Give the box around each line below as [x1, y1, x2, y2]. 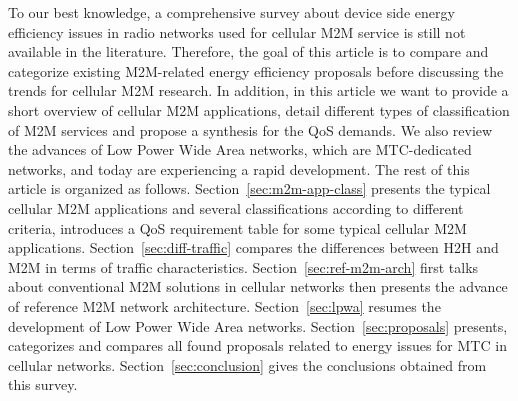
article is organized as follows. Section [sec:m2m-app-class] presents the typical [8, 178, 491, 199]
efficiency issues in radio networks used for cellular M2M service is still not [8, 21, 466, 42]
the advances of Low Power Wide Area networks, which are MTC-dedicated [8, 139, 472, 160]
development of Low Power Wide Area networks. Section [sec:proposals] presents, [8, 315, 508, 336]
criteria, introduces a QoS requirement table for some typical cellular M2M [8, 217, 467, 238]
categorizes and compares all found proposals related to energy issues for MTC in [8, 335, 507, 356]
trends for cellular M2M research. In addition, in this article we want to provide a [8, 80, 509, 101]
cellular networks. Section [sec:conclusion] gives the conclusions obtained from [8, 354, 487, 375]
